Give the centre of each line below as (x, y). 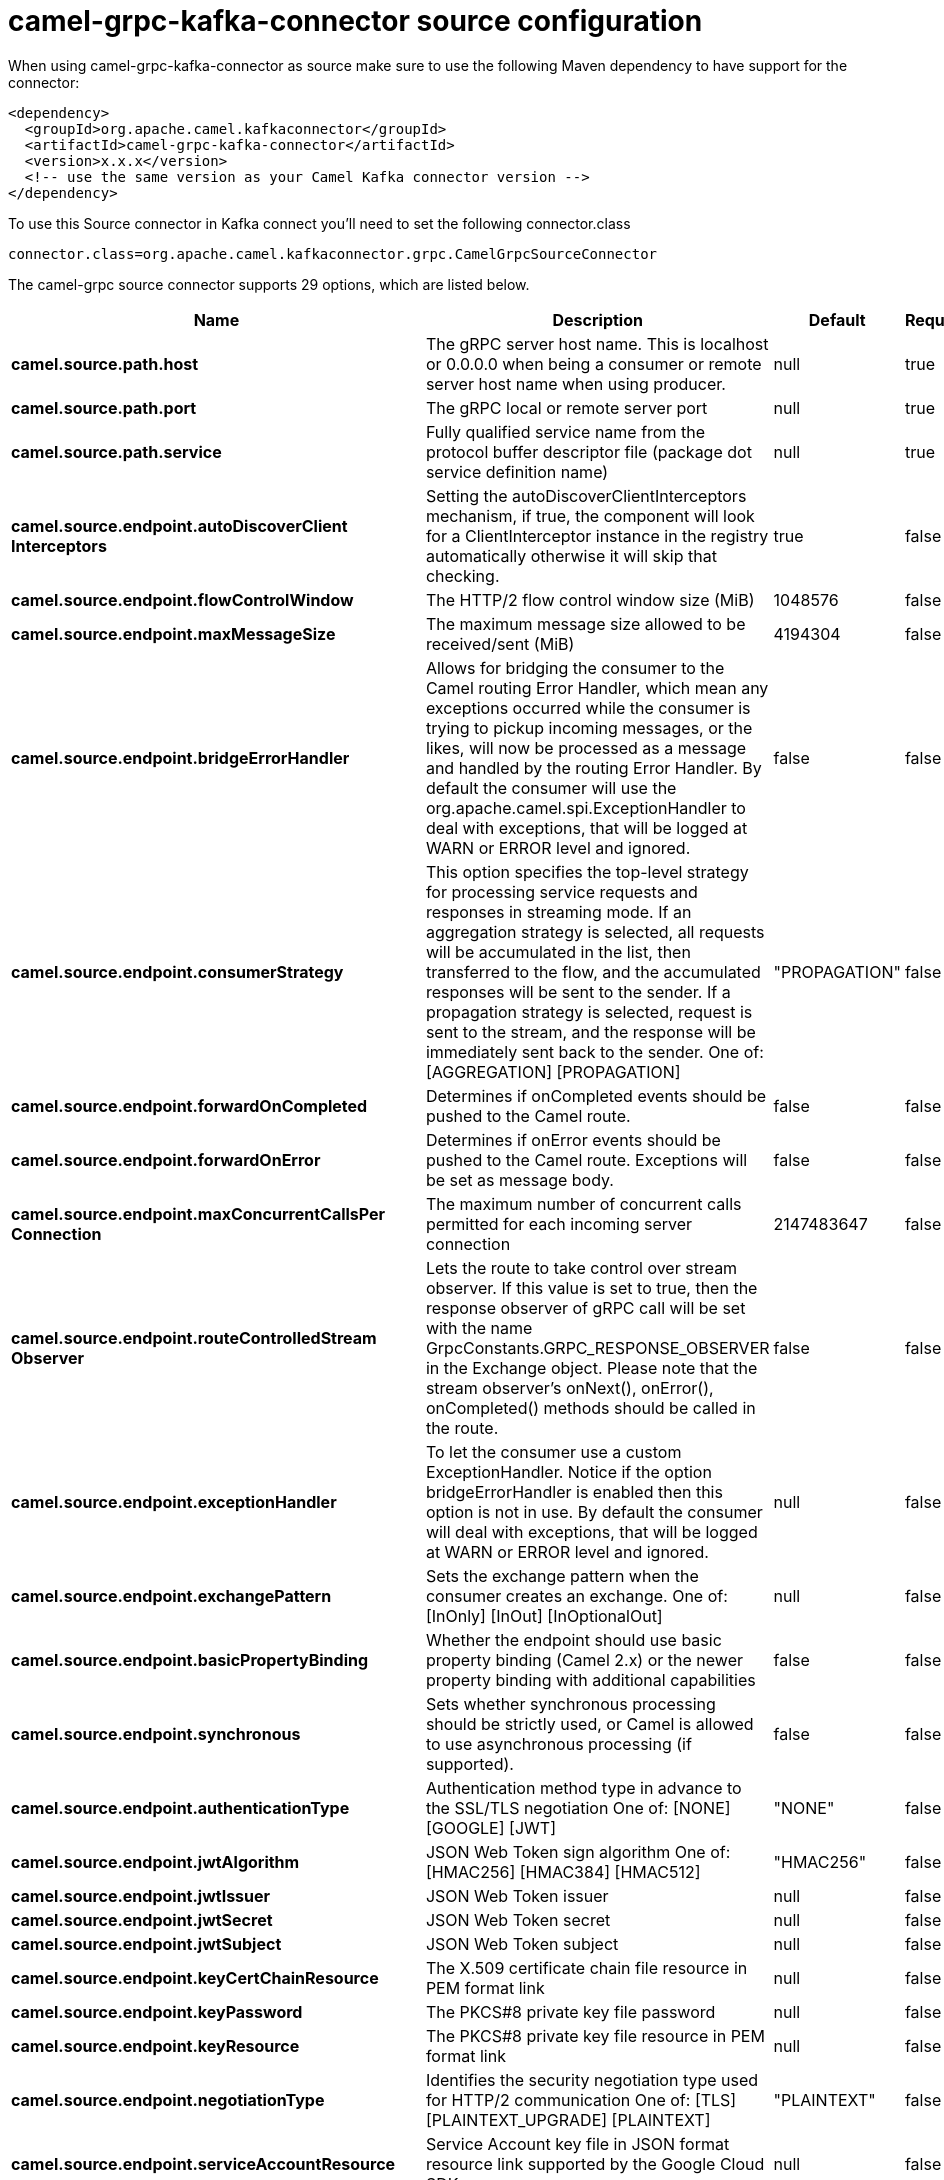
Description (597, 319)
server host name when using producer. (575, 383)
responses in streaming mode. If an (558, 911)
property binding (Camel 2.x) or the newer (584, 1659)
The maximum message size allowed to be (585, 623)
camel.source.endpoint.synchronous (156, 1733)
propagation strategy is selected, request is (589, 1011)
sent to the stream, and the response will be (590, 1031)
